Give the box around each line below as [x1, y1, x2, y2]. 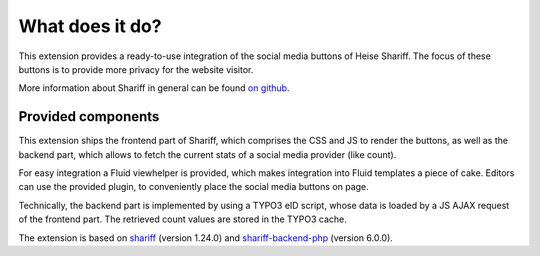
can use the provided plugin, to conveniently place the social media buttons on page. [18, 181, 369, 193]
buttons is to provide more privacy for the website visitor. [18, 63, 254, 75]
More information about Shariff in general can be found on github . [18, 82, 290, 94]
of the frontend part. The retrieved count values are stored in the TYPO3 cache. [18, 213, 347, 225]
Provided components [18, 108, 160, 125]
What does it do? [18, 15, 162, 37]
